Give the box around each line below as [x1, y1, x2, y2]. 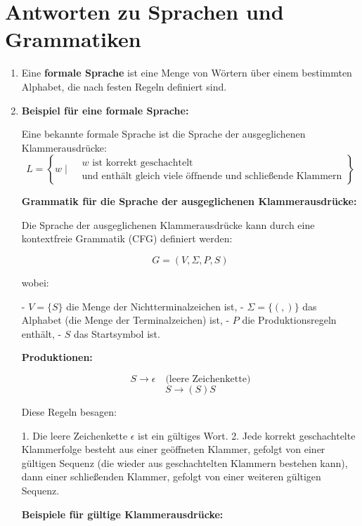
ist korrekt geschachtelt [92, 157, 193, 168]
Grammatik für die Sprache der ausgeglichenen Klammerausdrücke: [21, 194, 357, 209]
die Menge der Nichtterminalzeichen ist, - [66, 298, 244, 313]
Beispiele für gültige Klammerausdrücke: [21, 506, 224, 521]
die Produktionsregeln [242, 313, 337, 327]
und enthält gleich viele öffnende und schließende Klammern [82, 171, 342, 181]
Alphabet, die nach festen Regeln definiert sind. [21, 79, 227, 93]
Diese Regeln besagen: [21, 405, 117, 419]
